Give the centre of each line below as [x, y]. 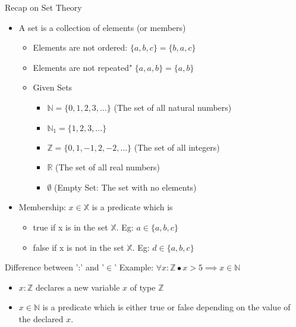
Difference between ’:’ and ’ [55, 267]
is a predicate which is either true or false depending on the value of [166, 307]
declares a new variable [78, 287]
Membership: [42, 207]
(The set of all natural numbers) [173, 107]
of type [143, 287]
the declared [41, 318]
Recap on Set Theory [43, 7]
